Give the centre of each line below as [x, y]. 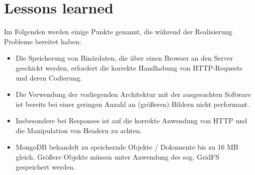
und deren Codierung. [49, 77]
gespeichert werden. [45, 166]
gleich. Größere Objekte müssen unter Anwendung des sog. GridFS [117, 157]
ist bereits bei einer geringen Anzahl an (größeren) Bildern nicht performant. [132, 104]
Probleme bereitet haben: [43, 41]
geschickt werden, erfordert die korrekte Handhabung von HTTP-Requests [129, 67]
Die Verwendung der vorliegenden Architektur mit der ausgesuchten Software [133, 94]
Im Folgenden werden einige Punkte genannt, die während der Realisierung [118, 32]
